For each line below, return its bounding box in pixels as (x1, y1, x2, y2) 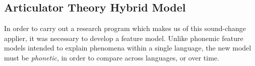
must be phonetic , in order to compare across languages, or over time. (4, 52, 219, 62)
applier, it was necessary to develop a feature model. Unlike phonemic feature (4, 32, 243, 43)
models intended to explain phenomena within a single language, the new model (4, 42, 251, 53)
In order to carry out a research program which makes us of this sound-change (4, 23, 246, 33)
